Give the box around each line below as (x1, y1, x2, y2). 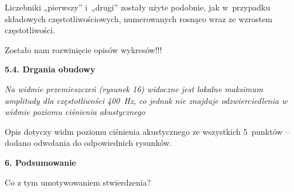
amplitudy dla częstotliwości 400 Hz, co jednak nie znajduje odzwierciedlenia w (5, 94, 288, 106)
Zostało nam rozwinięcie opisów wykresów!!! (5, 43, 162, 55)
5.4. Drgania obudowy (5, 63, 95, 75)
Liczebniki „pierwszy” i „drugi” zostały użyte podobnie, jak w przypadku (5, 1, 271, 13)
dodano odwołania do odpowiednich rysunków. (5, 137, 172, 149)
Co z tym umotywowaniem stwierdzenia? (5, 176, 151, 188)
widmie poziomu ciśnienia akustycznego (5, 106, 145, 118)
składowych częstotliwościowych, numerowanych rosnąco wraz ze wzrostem (5, 12, 273, 25)
